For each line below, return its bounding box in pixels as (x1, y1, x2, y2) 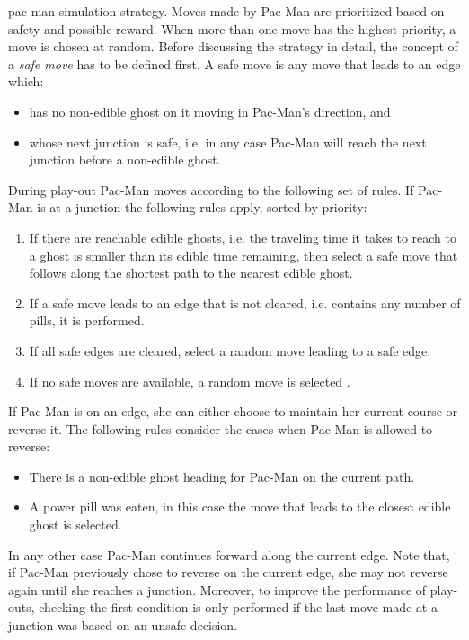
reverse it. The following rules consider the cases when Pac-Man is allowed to (8, 419, 433, 438)
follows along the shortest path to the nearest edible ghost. (29, 263, 353, 282)
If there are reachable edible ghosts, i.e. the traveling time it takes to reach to (29, 227, 456, 246)
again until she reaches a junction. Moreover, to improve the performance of (8, 580, 427, 599)
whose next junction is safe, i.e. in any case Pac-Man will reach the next (29, 132, 427, 151)
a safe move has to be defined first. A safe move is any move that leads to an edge (8, 54, 461, 73)
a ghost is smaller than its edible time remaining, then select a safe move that (29, 245, 458, 264)
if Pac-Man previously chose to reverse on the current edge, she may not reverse (8, 563, 448, 582)
